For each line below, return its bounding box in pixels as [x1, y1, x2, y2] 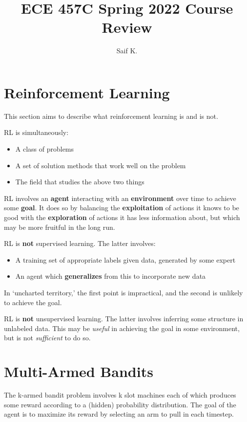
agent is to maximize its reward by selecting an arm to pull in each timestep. [4, 409, 234, 419]
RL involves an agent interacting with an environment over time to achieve [4, 193, 236, 203]
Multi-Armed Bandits [4, 361, 153, 381]
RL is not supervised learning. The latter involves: [4, 238, 156, 248]
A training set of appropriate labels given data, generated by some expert [15, 254, 236, 265]
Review [102, 17, 152, 37]
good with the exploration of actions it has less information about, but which [4, 212, 240, 222]
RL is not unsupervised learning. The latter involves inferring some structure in [4, 313, 244, 324]
